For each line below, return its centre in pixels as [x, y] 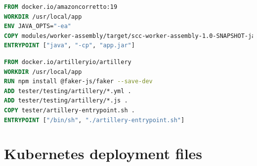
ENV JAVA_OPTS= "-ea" [38, 26]
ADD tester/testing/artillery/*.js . [66, 101]
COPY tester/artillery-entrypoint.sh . [69, 110]
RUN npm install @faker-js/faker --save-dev [78, 82]
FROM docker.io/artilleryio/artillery [68, 62]
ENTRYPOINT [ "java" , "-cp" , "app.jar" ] [69, 46]
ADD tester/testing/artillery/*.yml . [68, 91]
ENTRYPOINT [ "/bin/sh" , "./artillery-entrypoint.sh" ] [94, 120]
